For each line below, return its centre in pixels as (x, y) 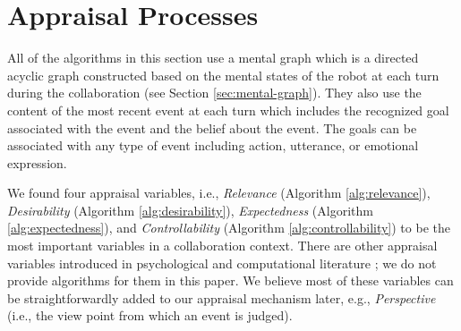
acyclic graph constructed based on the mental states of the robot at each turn (223, 75)
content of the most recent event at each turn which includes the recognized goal (228, 110)
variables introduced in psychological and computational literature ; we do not (222, 263)
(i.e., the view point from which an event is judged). (150, 315)
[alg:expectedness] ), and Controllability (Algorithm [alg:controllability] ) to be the (229, 228)
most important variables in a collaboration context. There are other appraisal (222, 246)
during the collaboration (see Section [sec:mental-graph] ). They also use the (214, 93)
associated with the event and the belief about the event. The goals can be (212, 127)
